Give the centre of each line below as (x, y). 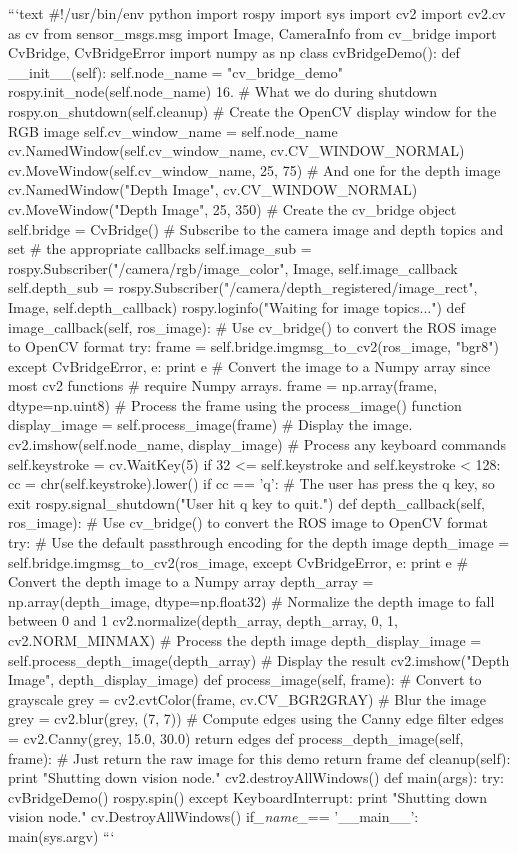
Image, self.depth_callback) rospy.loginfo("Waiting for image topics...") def (236, 306)
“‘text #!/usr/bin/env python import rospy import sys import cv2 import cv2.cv (257, 13)
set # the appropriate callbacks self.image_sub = (160, 248)
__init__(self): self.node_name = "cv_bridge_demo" (176, 71)
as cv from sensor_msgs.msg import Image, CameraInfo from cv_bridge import (252, 32)
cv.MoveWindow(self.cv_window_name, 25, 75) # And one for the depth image (254, 169)
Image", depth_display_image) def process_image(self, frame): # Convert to (245, 679)
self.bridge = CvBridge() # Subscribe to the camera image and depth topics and (256, 228)
